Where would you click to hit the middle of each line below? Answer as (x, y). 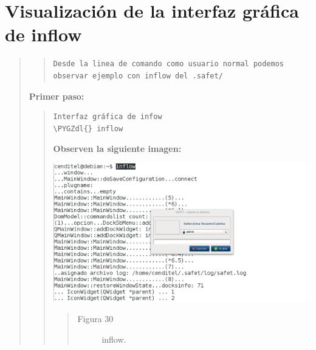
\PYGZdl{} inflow (88, 129)
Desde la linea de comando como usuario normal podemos (169, 64)
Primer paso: (57, 96)
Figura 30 (95, 318)
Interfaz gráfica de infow (108, 117)
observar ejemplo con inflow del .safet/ (138, 76)
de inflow (43, 34)
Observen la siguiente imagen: (117, 149)
